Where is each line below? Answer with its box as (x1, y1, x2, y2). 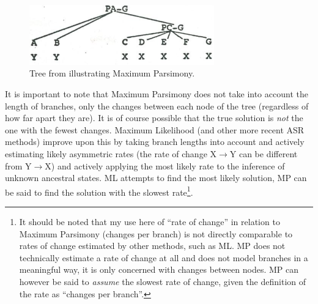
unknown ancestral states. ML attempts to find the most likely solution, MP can (5, 171, 307, 184)
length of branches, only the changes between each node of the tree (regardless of (5, 99, 309, 112)
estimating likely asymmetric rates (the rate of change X (5, 147, 217, 160)
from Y (5, 159, 32, 172)
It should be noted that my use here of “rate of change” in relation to (19, 215, 280, 228)
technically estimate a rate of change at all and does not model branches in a (19, 251, 308, 264)
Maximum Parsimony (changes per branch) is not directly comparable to (19, 227, 293, 240)
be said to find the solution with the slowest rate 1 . (5, 184, 193, 198)
